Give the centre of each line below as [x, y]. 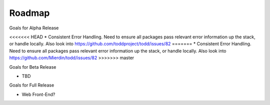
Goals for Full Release [32, 85]
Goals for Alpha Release [34, 28]
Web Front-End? [38, 94]
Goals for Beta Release [33, 67]
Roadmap [29, 13]
